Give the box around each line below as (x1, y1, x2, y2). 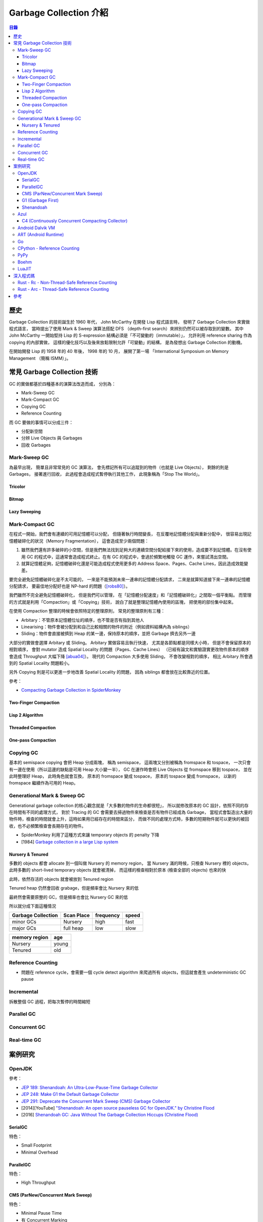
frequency (95, 912, 120, 919)
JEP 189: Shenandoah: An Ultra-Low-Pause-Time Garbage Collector (21, 1084, 158, 1090)
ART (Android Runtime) (18, 232, 64, 238)
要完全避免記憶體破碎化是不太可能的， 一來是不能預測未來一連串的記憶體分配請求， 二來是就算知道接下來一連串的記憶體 (9, 576, 250, 582)
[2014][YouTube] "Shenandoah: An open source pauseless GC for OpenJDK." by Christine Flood (21, 1105, 215, 1111)
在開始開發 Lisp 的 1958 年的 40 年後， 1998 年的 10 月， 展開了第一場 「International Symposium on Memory (9, 349, 229, 354)
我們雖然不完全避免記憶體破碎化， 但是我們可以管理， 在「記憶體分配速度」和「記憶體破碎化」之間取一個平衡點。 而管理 (9, 592, 252, 598)
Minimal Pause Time (21, 1210, 62, 1216)
